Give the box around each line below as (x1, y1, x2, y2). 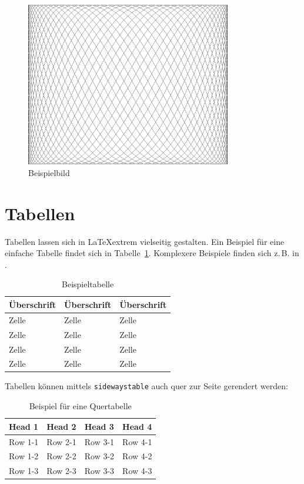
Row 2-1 (46, 435, 76, 447)
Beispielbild (28, 166, 70, 178)
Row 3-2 (84, 450, 115, 462)
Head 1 (9, 420, 39, 432)
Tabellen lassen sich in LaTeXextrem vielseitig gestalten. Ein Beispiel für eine (5, 235, 285, 247)
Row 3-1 (84, 435, 115, 447)
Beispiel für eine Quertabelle (29, 400, 132, 412)
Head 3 (84, 420, 114, 432)
